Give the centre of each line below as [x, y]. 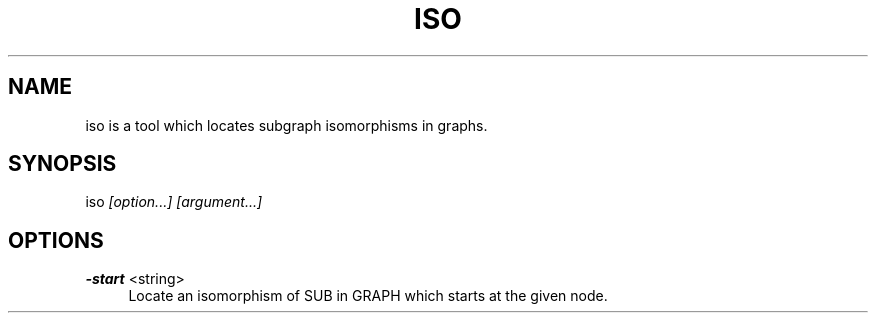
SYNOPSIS [62, 164]
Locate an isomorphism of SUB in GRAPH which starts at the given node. [368, 296]
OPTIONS [56, 240]
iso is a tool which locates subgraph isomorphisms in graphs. [286, 125]
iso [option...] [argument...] [174, 202]
